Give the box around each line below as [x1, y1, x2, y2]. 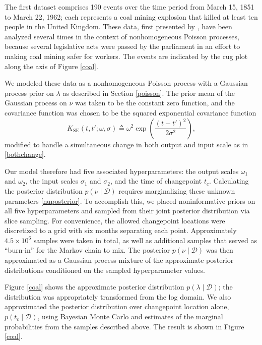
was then [206, 245, 233, 255]
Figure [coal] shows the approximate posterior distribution [5, 281, 184, 292]
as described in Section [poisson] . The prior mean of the [62, 87, 235, 98]
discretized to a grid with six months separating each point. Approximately [5, 225, 237, 236]
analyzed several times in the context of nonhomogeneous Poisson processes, [5, 31, 239, 41]
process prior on [5, 87, 54, 98]
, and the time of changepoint [110, 176, 202, 186]
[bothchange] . [5, 149, 46, 159]
